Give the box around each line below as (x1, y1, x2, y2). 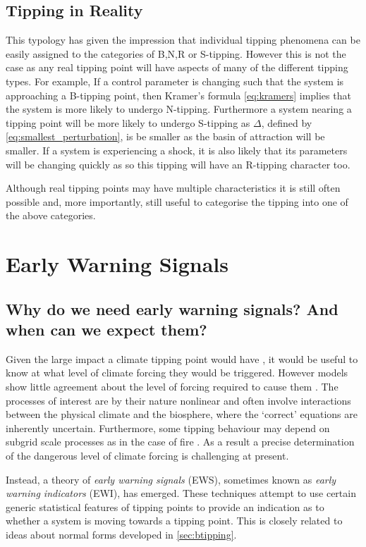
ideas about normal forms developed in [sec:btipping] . (6, 527, 237, 542)
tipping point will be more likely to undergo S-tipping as (6, 115, 250, 130)
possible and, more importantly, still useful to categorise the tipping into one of (6, 194, 348, 209)
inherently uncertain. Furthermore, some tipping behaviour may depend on (6, 420, 330, 435)
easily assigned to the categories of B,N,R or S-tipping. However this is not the (6, 46, 346, 61)
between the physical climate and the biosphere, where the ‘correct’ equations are (6, 407, 358, 422)
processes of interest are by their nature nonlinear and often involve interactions (6, 393, 351, 407)
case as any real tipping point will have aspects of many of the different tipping (6, 60, 348, 75)
